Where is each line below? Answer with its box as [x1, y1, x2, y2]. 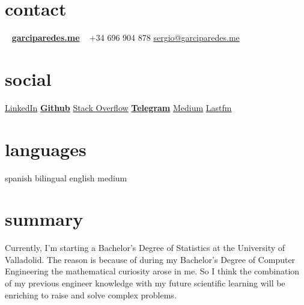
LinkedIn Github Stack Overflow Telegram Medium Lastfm [5, 101, 232, 113]
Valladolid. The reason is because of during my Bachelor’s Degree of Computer [5, 253, 296, 265]
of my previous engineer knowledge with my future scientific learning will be [5, 277, 285, 289]
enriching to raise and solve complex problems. [5, 288, 177, 301]
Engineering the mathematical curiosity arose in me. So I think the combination [5, 265, 300, 277]
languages [5, 136, 87, 161]
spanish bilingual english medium [5, 171, 127, 184]
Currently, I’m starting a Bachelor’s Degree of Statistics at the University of [5, 241, 285, 254]
